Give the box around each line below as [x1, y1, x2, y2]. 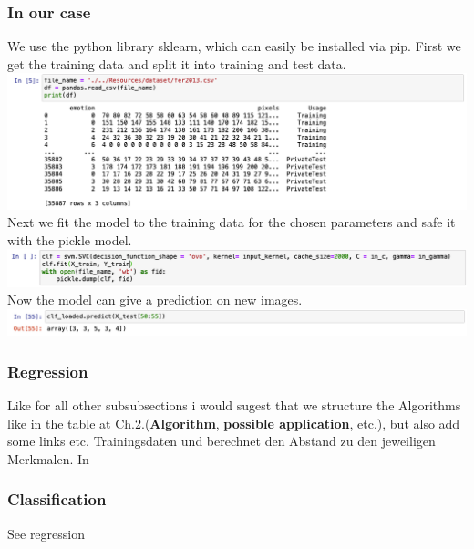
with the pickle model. [7, 230, 132, 249]
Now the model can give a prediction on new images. [7, 290, 303, 309]
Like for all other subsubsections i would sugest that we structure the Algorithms [7, 396, 461, 415]
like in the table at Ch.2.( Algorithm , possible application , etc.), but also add [7, 413, 460, 432]
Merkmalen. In [7, 449, 89, 468]
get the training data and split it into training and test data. [7, 54, 346, 73]
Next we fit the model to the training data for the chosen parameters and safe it [7, 212, 456, 232]
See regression [7, 523, 85, 543]
